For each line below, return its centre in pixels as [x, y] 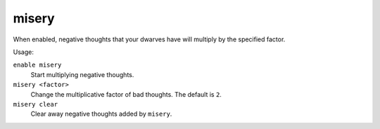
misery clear [36, 104]
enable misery [37, 65]
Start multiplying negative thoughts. [82, 74]
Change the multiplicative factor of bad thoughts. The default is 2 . [126, 94]
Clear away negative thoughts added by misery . [101, 114]
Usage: [24, 52]
